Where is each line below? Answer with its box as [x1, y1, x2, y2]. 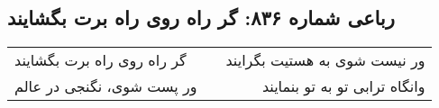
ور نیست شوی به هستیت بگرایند [225, 49, 425, 71]
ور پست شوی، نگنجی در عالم [14, 76, 197, 97]
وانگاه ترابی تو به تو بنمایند [261, 76, 425, 97]
